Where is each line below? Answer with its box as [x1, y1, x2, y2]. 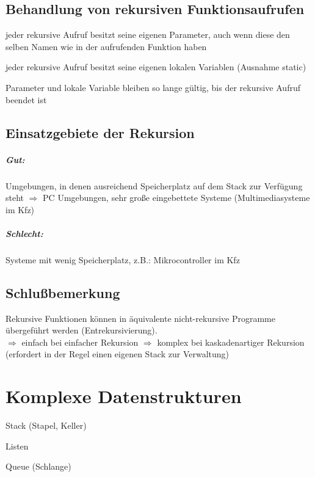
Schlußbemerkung [5, 283, 120, 302]
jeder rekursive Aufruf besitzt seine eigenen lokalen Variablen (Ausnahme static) [5, 60, 306, 73]
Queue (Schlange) [5, 460, 71, 473]
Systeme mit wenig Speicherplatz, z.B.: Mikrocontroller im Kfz [5, 253, 240, 266]
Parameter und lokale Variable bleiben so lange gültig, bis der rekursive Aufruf [5, 81, 300, 93]
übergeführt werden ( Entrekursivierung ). [5, 324, 157, 337]
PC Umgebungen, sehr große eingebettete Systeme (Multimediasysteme [43, 191, 310, 204]
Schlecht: [5, 227, 43, 239]
